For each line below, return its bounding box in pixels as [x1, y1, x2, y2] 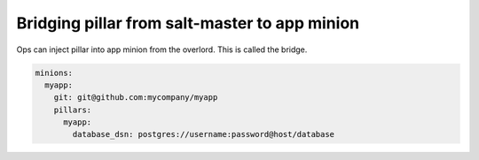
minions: [35, 67, 74, 78]
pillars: [53, 104, 92, 115]
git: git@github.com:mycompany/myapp [53, 93, 218, 103]
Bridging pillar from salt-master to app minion [16, 13, 359, 33]
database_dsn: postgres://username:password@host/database [72, 129, 335, 140]
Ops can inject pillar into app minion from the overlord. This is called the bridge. [16, 44, 308, 55]
